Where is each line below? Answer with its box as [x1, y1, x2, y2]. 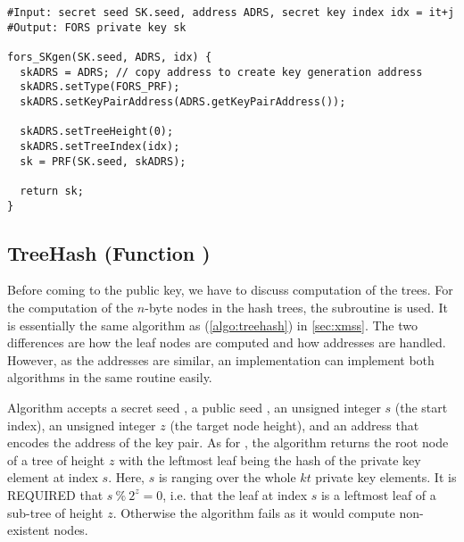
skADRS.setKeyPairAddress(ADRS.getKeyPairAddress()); [20, 95, 346, 108]
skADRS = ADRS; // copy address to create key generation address [20, 65, 423, 79]
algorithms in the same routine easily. [7, 368, 212, 387]
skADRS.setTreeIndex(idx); [20, 139, 180, 153]
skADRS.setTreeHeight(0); [20, 125, 174, 138]
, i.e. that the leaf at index [162, 485, 308, 504]
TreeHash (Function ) [7, 238, 211, 266]
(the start [394, 397, 448, 416]
